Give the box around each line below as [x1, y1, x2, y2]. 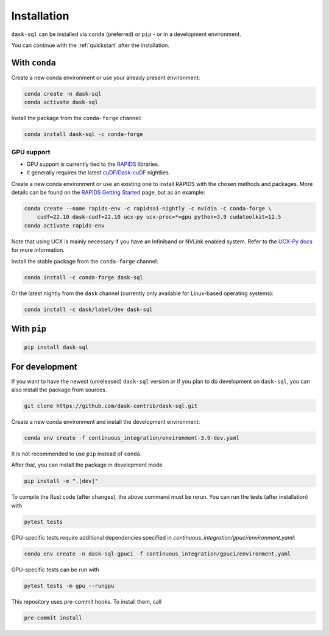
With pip [11, 323, 47, 334]
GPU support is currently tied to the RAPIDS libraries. [26, 160, 160, 168]
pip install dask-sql [24, 344, 89, 351]
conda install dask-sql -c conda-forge [24, 131, 143, 138]
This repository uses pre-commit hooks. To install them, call [11, 598, 162, 605]
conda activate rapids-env [24, 222, 105, 229]
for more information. [11, 246, 65, 254]
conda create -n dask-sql [24, 90, 102, 97]
